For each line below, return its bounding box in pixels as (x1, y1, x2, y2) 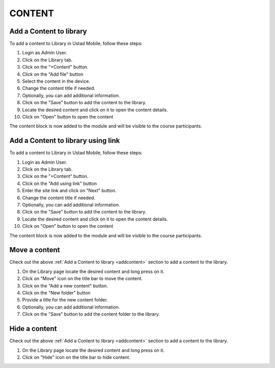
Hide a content (9, 324, 57, 333)
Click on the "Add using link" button (22, 180, 97, 187)
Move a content (9, 246, 60, 254)
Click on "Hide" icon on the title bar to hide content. (22, 354, 131, 360)
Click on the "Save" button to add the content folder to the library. (22, 311, 160, 317)
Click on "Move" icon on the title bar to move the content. (22, 275, 143, 282)
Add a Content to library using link (9, 136, 120, 145)
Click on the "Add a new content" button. (22, 283, 108, 289)
